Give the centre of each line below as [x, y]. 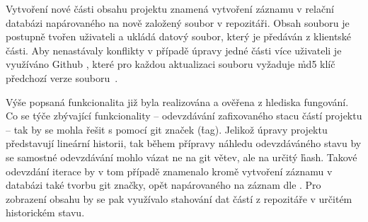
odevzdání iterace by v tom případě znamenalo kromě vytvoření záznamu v [169, 171]
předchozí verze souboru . [62, 77]
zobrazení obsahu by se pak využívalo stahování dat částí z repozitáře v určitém [179, 198]
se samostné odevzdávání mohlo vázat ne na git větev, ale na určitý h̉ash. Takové [182, 157]
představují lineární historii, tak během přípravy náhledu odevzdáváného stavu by [184, 143]
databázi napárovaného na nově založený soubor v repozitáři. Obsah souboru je [178, 22]
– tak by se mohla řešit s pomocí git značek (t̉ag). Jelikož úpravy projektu [167, 129]
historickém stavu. [45, 212]
